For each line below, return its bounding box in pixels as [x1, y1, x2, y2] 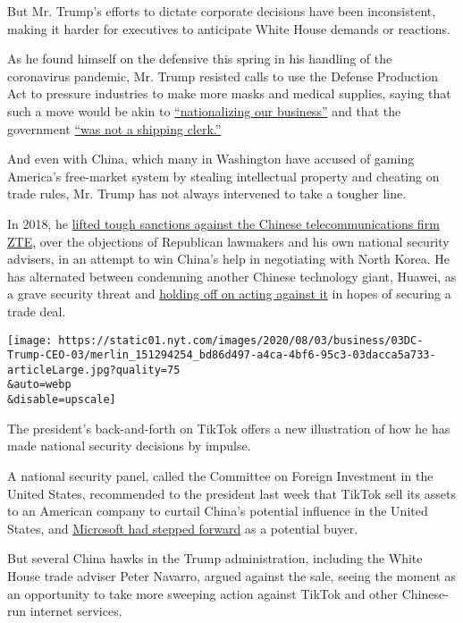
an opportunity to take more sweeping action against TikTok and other [7, 584, 399, 602]
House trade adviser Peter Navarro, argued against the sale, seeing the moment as [7, 566, 457, 585]
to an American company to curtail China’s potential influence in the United [7, 501, 428, 520]
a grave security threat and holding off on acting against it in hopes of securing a [7, 284, 451, 303]
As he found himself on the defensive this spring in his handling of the [7, 49, 392, 68]
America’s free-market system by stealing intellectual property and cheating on [7, 166, 440, 185]
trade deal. [7, 301, 66, 320]
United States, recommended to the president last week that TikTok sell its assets [7, 484, 456, 502]
